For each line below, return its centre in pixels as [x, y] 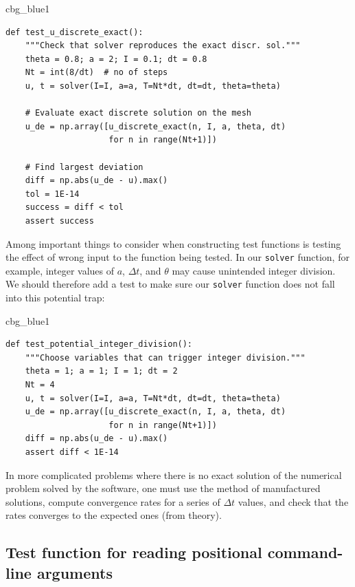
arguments [75, 572]
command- [305, 552]
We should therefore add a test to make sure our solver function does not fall [170, 284]
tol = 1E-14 [52, 194]
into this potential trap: [55, 297]
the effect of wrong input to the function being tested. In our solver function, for [177, 257]
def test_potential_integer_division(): [99, 344]
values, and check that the [293, 501]
